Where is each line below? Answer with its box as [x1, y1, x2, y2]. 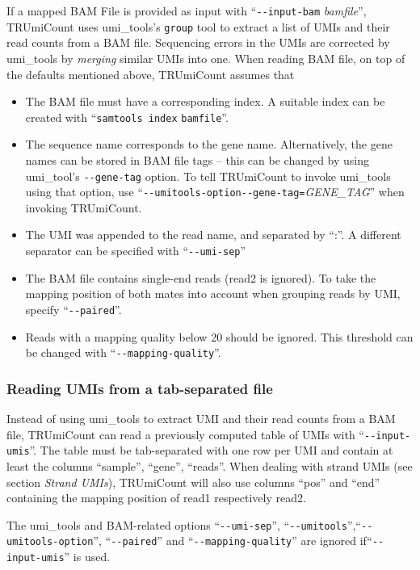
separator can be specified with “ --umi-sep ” [25, 242, 246, 259]
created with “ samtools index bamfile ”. [25, 108, 229, 125]
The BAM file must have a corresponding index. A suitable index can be [25, 93, 385, 110]
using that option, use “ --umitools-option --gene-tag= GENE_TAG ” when [25, 183, 405, 200]
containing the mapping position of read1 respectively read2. [6, 489, 306, 506]
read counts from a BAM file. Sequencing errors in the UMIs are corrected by [6, 34, 390, 51]
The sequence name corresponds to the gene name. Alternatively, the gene [25, 136, 393, 153]
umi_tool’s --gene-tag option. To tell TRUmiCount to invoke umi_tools [25, 167, 391, 184]
